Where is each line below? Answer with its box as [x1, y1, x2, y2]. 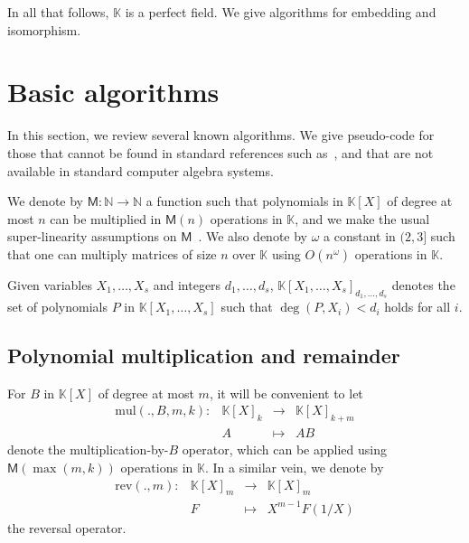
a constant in [324, 227, 396, 246]
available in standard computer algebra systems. [7, 161, 274, 180]
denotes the [391, 275, 455, 294]
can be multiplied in [50, 209, 162, 228]
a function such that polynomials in [145, 192, 343, 211]
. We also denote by [198, 227, 307, 246]
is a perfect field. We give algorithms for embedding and [125, 3, 436, 21]
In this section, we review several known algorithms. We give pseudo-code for [7, 126, 435, 145]
